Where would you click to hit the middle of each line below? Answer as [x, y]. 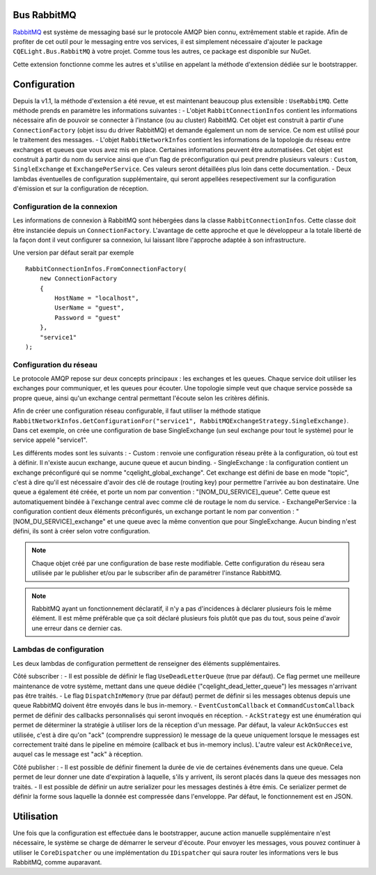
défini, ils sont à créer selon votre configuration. [82, 531]
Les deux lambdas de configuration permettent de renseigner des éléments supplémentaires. [147, 663]
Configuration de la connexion [65, 206]
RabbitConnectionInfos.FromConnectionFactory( [106, 269]
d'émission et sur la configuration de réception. [81, 189]
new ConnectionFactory [78, 279]
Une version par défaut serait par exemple [73, 253]
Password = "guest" [88, 318]
